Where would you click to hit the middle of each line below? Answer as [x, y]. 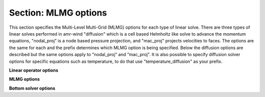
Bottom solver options [32, 88]
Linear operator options [34, 70]
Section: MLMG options [58, 13]
